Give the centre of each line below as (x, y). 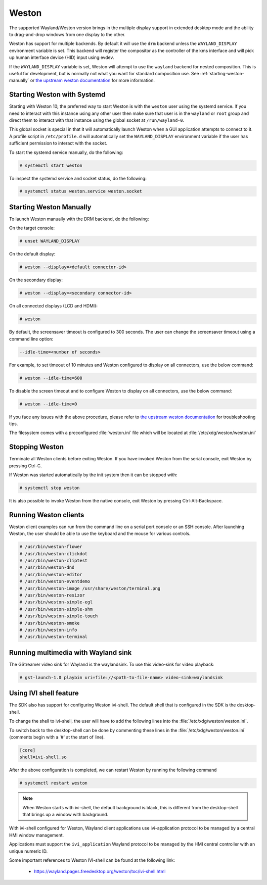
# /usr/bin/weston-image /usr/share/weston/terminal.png (90, 588)
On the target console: (32, 228)
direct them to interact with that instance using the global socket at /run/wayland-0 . (97, 120)
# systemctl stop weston (50, 488)
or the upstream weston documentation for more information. (92, 80)
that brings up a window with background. (66, 814)
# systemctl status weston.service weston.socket (81, 191)
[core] (27, 750)
